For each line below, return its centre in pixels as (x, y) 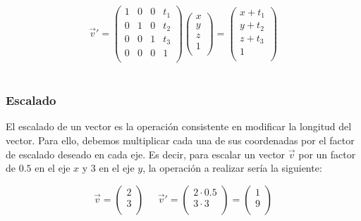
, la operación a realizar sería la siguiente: (232, 168)
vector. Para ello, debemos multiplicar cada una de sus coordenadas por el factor (180, 140)
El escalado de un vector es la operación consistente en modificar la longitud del (179, 126)
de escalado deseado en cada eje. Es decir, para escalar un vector (146, 154)
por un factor (327, 154)
